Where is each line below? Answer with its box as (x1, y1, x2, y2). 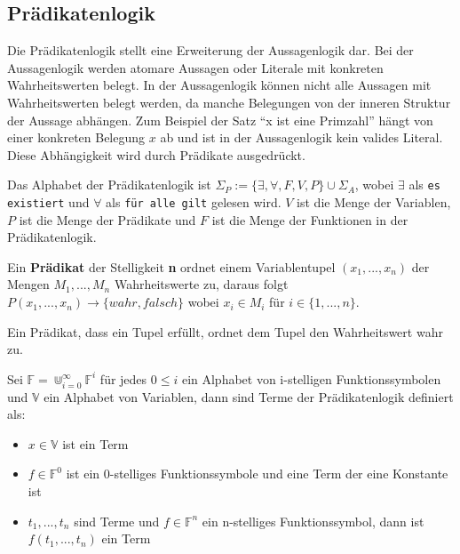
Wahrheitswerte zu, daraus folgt (114, 275, 289, 293)
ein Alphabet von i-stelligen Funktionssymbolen (181, 369, 441, 388)
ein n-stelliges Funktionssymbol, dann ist (202, 511, 424, 530)
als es (408, 175, 440, 194)
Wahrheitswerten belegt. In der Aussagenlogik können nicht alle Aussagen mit (7, 76, 432, 94)
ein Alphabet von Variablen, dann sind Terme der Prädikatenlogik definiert (44, 387, 454, 405)
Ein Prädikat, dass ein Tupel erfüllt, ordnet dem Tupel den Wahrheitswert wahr (7, 322, 443, 341)
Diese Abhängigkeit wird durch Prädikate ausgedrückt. (7, 145, 305, 164)
